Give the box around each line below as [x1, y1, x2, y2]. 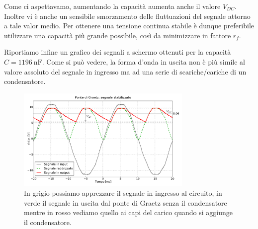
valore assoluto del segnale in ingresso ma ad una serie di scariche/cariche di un [4, 66, 247, 76]
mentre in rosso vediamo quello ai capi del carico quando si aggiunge [24, 207, 233, 218]
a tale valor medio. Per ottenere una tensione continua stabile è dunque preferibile [4, 20, 254, 31]
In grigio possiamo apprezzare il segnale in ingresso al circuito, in [24, 188, 222, 198]
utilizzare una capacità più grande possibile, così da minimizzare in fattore [4, 30, 231, 40]
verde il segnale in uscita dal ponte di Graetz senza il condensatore [24, 197, 227, 208]
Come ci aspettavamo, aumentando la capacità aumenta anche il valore [4, 1, 221, 11]
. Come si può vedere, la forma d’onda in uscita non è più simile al [42, 56, 245, 67]
